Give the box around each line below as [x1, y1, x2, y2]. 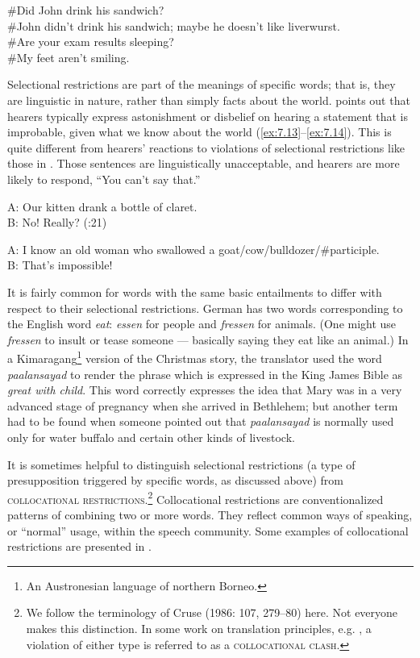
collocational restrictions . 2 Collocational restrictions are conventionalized [7, 488, 384, 507]
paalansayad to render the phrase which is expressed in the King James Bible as [7, 365, 403, 382]
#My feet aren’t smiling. [7, 48, 130, 65]
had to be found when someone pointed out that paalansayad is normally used [7, 413, 394, 430]
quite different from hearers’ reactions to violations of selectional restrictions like [7, 139, 405, 156]
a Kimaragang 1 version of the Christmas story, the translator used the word [7, 348, 382, 366]
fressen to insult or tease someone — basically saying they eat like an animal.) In [7, 331, 409, 348]
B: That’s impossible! [7, 256, 113, 273]
